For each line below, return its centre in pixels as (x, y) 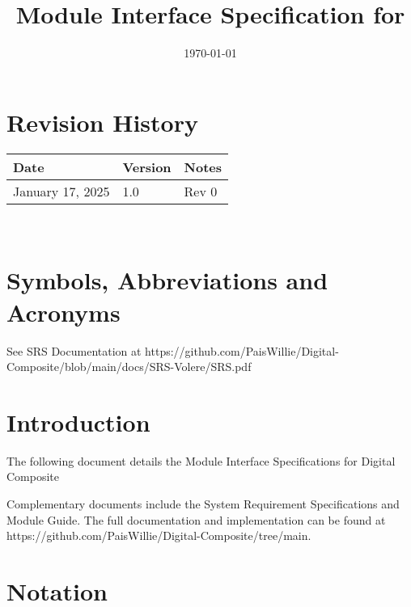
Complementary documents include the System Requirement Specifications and (203, 504)
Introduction (78, 422)
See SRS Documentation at (74, 350)
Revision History (102, 122)
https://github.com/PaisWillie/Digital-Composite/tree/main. (159, 535)
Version (147, 167)
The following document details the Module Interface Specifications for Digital (201, 460)
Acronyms (64, 312)
